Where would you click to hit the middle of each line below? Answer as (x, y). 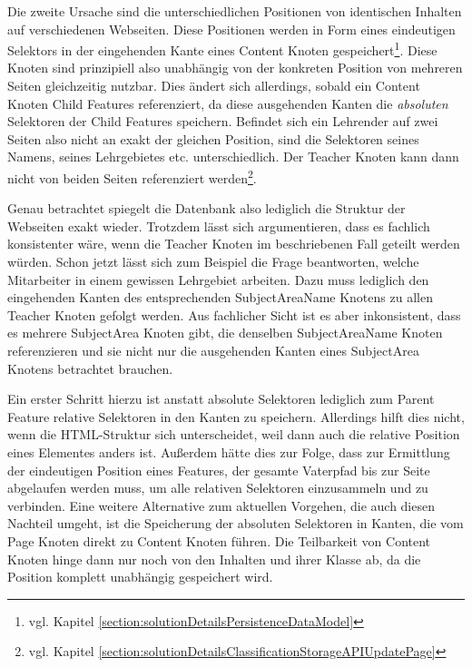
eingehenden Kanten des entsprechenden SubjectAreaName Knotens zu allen (220, 297)
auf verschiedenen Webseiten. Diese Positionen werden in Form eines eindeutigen (231, 29)
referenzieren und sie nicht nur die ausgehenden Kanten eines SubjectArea (213, 350)
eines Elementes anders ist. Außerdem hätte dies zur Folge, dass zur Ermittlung (229, 451)
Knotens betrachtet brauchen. (90, 368)
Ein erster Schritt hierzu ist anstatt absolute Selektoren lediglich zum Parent (221, 399)
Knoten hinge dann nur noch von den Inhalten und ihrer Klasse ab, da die (214, 559)
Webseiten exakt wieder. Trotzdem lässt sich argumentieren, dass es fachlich (219, 226)
